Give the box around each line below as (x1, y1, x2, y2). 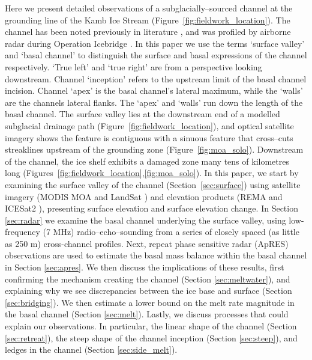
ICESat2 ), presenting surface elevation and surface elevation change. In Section (5, 202, 298, 215)
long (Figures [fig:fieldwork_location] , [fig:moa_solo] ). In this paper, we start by (5, 166, 299, 179)
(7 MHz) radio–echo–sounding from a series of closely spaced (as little (43, 225, 299, 238)
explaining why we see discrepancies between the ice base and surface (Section (5, 284, 292, 297)
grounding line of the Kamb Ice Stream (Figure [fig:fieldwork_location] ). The (5, 13, 290, 26)
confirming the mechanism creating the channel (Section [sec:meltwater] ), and (5, 272, 290, 285)
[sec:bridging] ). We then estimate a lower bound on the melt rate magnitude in (5, 296, 295, 308)
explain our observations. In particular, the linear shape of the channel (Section (5, 320, 297, 332)
